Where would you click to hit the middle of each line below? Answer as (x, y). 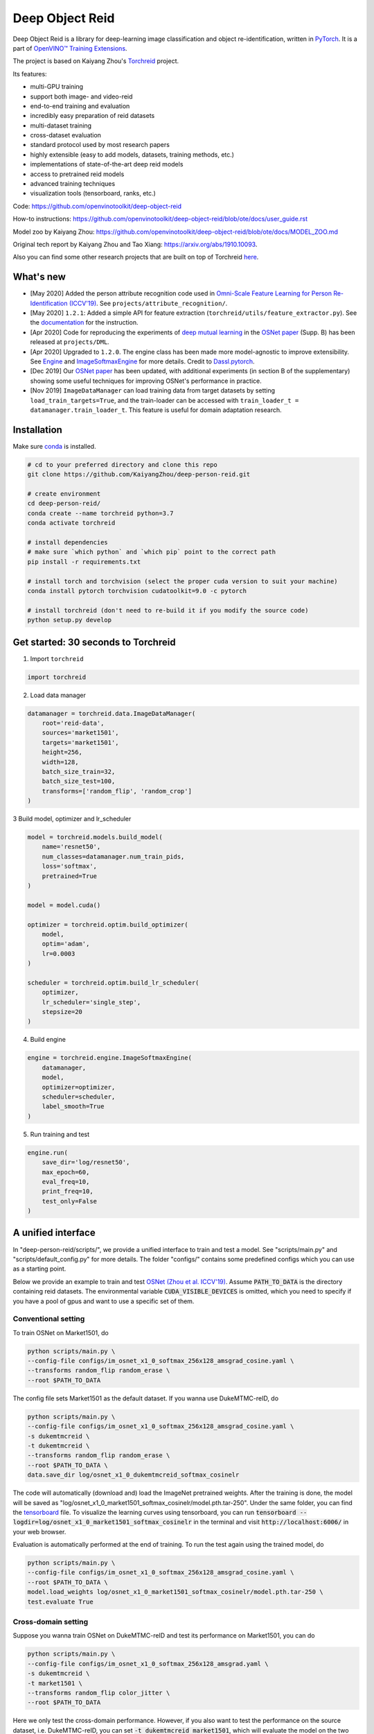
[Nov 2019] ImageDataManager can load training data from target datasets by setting (153, 390)
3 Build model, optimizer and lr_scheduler (72, 819)
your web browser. (39, 1531)
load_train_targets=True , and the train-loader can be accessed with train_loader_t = (164, 400)
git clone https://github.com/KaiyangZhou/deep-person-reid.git (139, 474)
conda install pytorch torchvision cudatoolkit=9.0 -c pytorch (137, 591)
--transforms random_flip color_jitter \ (99, 1693)
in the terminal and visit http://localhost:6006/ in (271, 1522)
